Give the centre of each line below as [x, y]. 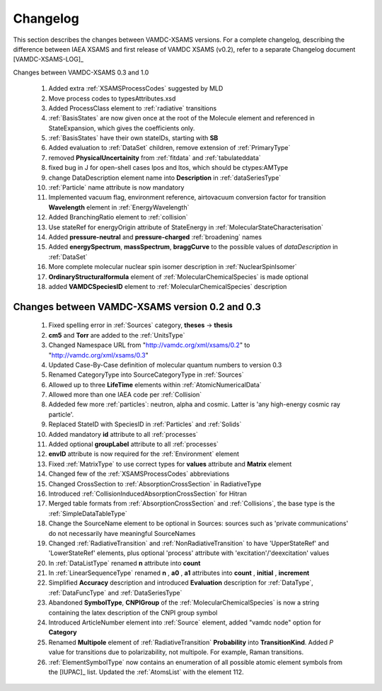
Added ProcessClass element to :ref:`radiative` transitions [133, 108]
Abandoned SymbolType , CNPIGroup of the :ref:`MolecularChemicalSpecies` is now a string [184, 603]
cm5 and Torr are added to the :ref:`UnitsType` [117, 335]
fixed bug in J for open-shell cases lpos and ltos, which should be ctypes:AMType [168, 168]
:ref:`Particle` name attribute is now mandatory [116, 188]
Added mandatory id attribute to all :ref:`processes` [123, 434]
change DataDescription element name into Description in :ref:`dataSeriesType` [165, 178]
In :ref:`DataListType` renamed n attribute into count [125, 563]
